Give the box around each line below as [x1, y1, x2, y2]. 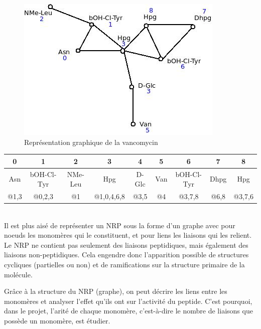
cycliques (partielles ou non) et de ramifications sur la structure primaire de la [4, 259, 245, 270]
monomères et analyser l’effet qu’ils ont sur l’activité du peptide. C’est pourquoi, [4, 295, 252, 306]
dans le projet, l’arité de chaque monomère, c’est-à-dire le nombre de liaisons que [4, 305, 253, 316]
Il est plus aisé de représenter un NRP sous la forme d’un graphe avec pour [4, 220, 235, 230]
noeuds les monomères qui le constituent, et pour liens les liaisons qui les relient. [4, 230, 252, 240]
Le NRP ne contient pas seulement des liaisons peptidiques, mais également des [4, 239, 248, 250]
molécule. [4, 269, 33, 279]
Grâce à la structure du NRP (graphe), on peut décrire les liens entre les [4, 286, 227, 296]
